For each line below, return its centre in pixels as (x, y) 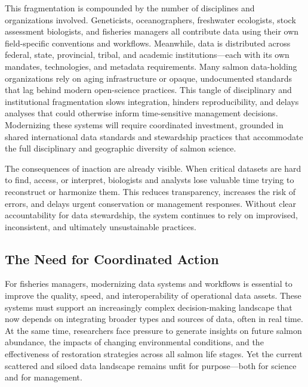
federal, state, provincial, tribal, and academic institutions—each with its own (147, 55)
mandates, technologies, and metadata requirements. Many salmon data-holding (151, 66)
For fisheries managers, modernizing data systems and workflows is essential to (149, 284)
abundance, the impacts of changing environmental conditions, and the (134, 342)
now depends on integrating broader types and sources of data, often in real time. (154, 319)
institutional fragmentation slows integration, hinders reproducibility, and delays (152, 101)
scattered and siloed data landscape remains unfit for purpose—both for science (151, 365)
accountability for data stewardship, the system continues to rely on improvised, (152, 215)
